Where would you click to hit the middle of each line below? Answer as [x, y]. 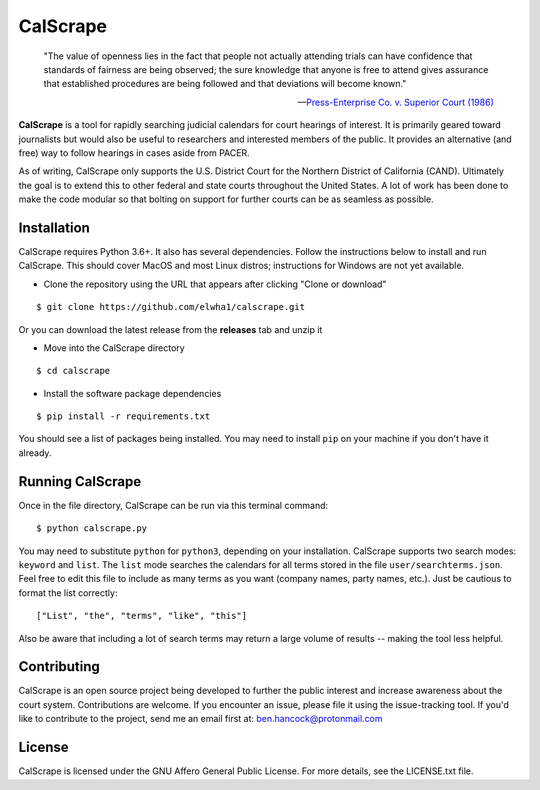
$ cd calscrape [73, 371]
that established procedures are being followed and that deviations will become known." [225, 84]
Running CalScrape [80, 481]
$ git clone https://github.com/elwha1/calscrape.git [170, 307]
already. [35, 452]
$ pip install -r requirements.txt [123, 416]
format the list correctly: [68, 592]
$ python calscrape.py [92, 528]
